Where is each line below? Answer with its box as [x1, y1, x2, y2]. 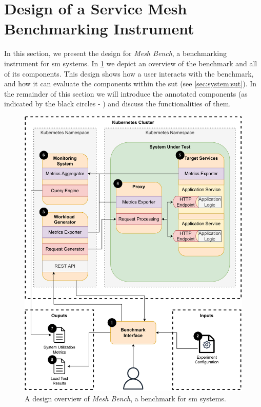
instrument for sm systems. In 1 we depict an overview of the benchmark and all [4, 58, 257, 68]
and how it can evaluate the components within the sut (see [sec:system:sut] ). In [4, 78, 257, 89]
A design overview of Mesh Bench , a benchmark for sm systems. [25, 393, 226, 403]
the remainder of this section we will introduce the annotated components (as [4, 88, 248, 99]
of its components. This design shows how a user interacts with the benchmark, [4, 68, 254, 79]
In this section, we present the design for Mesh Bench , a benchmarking [4, 48, 227, 59]
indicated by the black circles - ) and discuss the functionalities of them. [4, 98, 231, 109]
